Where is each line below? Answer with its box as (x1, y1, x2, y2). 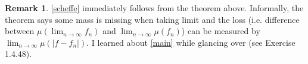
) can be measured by (181, 25, 260, 37)
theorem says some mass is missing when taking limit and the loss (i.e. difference (5, 13, 300, 25)
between (5, 25, 35, 37)
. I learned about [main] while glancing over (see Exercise (86, 36, 295, 48)
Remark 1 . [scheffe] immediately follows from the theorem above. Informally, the (5, 2, 304, 14)
